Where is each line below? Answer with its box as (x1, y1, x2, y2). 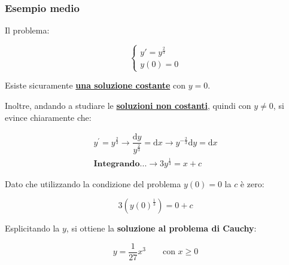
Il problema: (5, 24, 50, 36)
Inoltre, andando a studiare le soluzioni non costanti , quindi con (5, 99, 251, 111)
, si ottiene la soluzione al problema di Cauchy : (66, 222, 257, 234)
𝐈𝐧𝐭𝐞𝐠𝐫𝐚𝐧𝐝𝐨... (93, 159, 147, 168)
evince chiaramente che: (5, 111, 92, 123)
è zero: (240, 177, 264, 190)
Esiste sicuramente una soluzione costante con (5, 79, 185, 92)
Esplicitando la (5, 222, 60, 234)
